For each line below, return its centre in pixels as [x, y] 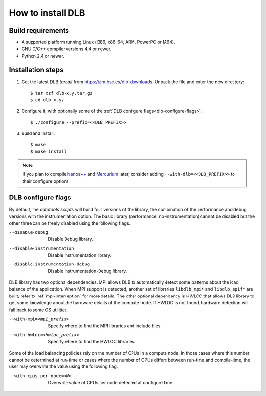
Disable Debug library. [70, 239]
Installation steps [36, 70]
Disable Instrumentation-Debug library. [87, 271]
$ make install [49, 152]
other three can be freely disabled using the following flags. [70, 223]
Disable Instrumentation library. [80, 255]
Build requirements [39, 30]
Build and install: [38, 133]
